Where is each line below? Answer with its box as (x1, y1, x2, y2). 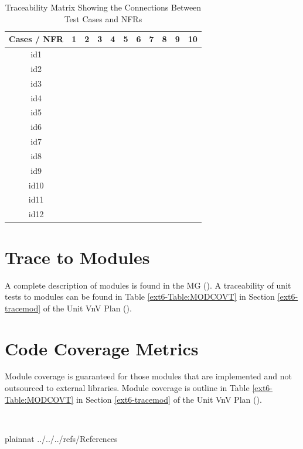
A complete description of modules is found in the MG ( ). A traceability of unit (5, 279, 291, 291)
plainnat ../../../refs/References (5, 432, 118, 444)
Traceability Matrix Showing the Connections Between (5, 1, 202, 13)
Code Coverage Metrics (5, 336, 199, 360)
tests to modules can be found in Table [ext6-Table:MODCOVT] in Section (5, 290, 275, 303)
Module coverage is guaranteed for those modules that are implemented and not (5, 370, 292, 382)
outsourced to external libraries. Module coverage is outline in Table (5, 382, 250, 394)
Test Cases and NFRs (64, 12, 142, 25)
